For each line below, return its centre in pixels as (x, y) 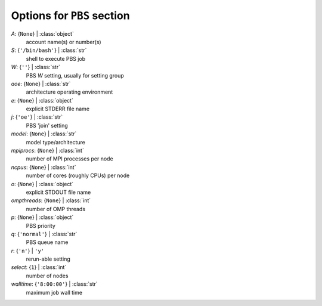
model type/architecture (56, 142)
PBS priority (41, 225)
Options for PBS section (71, 16)
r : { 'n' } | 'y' (28, 251)
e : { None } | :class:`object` (42, 100)
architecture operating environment (69, 92)
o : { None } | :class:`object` (42, 184)
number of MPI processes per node (69, 159)
